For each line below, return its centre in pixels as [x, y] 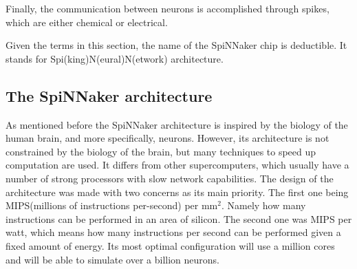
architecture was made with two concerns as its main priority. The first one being [177, 192]
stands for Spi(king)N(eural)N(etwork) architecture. [115, 58]
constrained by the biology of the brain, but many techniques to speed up [161, 151]
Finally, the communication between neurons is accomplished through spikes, [167, 8]
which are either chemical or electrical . [87, 22]
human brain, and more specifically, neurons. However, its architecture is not [167, 138]
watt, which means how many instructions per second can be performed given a [173, 232]
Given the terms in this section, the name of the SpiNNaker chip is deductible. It [176, 45]
